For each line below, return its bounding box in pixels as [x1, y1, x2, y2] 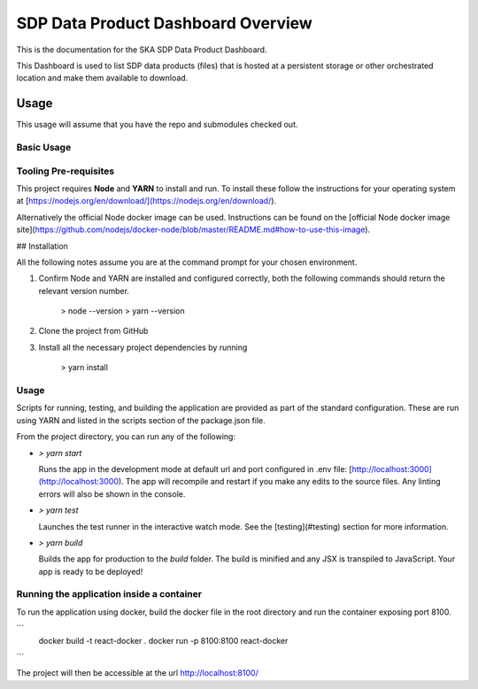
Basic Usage [16, 142, 72, 153]
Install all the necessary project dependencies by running [38, 342, 248, 352]
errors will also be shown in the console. [38, 488, 186, 499]
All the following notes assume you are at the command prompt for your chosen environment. [16, 257, 358, 267]
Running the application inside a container [16, 588, 203, 600]
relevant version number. [38, 285, 130, 296]
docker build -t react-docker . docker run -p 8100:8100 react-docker [38, 635, 289, 646]
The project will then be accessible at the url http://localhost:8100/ [16, 668, 258, 678]
